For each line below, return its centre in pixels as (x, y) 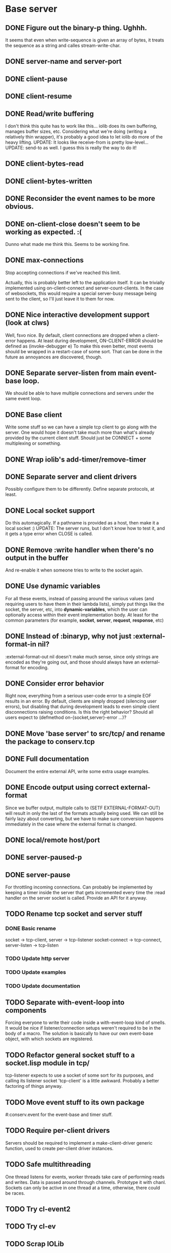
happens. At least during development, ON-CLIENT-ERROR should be (90, 340)
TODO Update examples (36, 972)
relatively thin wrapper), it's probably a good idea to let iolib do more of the (84, 136)
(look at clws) (27, 323)
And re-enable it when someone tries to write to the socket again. (74, 570)
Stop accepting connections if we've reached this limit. (63, 272)
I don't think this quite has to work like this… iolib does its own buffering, (81, 126)
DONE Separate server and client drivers (71, 477)
